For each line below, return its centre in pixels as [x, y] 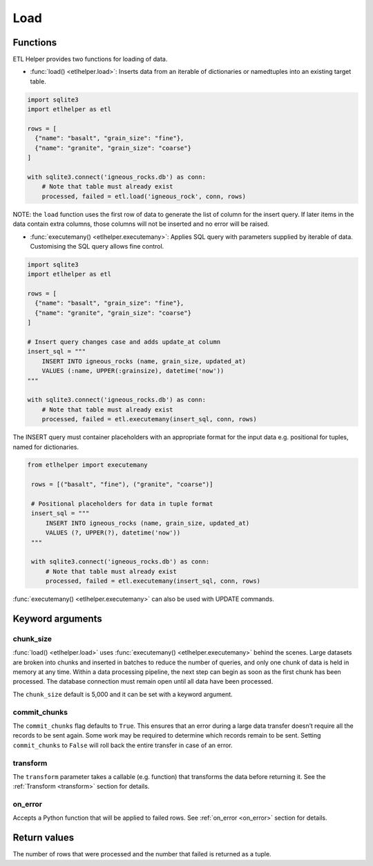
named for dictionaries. [46, 447]
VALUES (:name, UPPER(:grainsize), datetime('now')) [133, 371]
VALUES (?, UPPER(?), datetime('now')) [113, 533]
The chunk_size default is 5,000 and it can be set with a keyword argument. [123, 694]
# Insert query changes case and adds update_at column [124, 342]
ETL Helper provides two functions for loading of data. [90, 59]
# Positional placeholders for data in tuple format [122, 504]
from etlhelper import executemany [87, 465]
